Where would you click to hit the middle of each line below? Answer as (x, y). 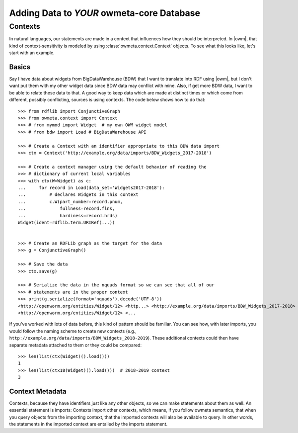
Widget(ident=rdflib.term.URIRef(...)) (67, 222)
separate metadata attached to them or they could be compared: (75, 345)
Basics (20, 67)
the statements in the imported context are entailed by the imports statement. (88, 424)
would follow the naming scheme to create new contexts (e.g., (73, 331)
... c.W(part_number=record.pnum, (71, 202)
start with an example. (32, 53)
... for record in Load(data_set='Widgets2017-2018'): (91, 187)
